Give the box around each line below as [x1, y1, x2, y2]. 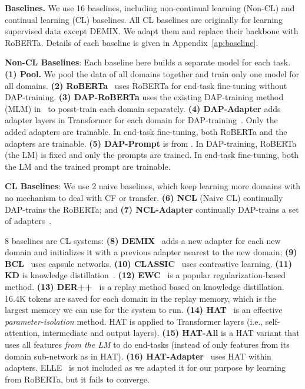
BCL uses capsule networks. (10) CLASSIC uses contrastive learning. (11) [5, 257, 292, 269]
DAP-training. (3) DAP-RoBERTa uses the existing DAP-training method [5, 91, 284, 103]
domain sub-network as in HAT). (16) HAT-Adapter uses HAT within [5, 350, 271, 362]
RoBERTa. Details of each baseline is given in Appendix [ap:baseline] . [5, 36, 258, 48]
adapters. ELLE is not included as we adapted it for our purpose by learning [5, 361, 286, 374]
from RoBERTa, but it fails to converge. [5, 372, 150, 385]
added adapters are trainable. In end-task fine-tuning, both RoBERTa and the [5, 125, 287, 137]
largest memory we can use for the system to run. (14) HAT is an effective [5, 304, 283, 316]
